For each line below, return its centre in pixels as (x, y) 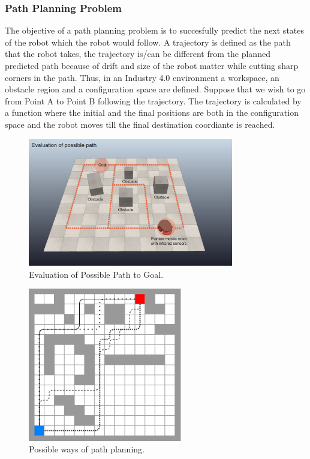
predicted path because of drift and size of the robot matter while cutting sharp (152, 65)
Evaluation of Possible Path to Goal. (96, 274)
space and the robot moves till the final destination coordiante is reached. (140, 124)
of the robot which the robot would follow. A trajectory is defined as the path (148, 42)
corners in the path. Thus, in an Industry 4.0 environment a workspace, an (142, 77)
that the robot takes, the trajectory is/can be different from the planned (138, 54)
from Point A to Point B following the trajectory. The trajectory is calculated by (153, 100)
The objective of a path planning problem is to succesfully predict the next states (155, 30)
